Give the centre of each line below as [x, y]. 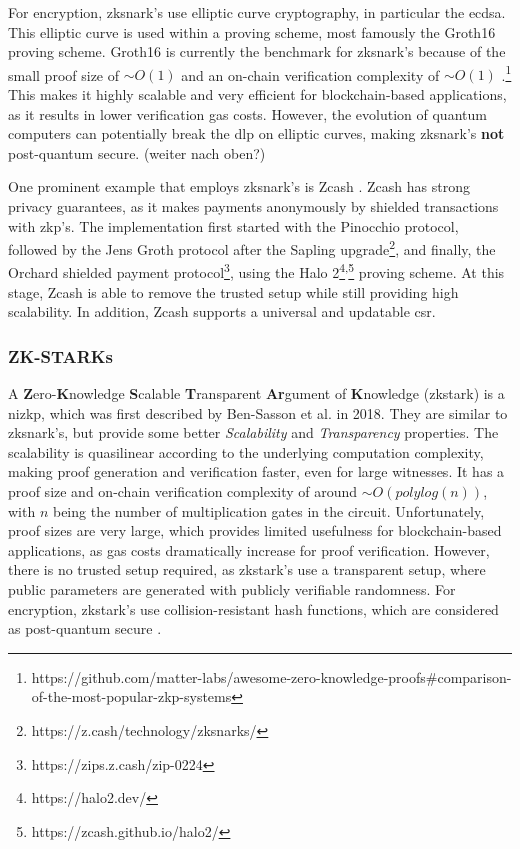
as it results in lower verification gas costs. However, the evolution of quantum [247, 113]
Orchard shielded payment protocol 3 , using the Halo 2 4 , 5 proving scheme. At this [256, 271]
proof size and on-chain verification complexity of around [183, 491]
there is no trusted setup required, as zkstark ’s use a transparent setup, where [247, 569]
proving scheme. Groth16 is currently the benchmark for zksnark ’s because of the [257, 51]
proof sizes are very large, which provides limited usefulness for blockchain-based [255, 530]
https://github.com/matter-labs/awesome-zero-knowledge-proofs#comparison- [271, 676]
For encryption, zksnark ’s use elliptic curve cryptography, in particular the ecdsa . [257, 12]
